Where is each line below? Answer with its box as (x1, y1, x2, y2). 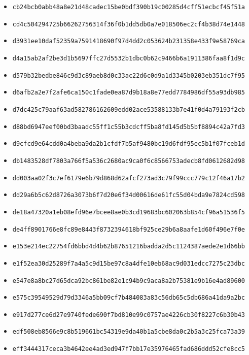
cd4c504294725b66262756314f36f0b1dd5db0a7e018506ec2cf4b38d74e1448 (12, 20, 245, 28)
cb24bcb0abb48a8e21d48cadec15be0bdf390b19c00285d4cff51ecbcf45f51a (12, 4, 245, 11)
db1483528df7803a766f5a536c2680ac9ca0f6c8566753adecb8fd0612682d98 (12, 157, 245, 165)
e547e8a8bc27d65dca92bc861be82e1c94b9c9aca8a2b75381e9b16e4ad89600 (12, 277, 245, 284)
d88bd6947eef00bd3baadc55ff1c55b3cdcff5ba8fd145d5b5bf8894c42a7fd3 (12, 123, 245, 131)
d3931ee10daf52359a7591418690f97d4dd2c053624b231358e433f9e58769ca (12, 38, 245, 45)
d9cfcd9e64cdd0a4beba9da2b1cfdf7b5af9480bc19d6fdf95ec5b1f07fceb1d (12, 140, 245, 148)
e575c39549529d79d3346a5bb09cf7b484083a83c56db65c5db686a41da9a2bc (12, 294, 245, 302)
